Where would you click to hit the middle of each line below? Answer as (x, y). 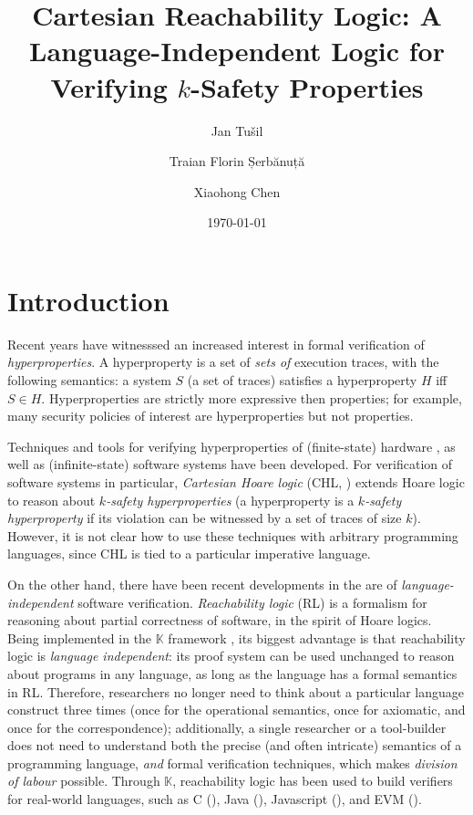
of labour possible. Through (84, 781)
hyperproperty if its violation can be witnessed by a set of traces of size (205, 518)
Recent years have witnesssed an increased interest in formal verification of (216, 344)
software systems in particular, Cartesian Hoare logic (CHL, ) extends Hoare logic (236, 481)
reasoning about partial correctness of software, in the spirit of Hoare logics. (220, 620)
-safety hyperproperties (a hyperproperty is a (230, 500)
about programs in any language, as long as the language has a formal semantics (232, 673)
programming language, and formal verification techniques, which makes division (232, 763)
